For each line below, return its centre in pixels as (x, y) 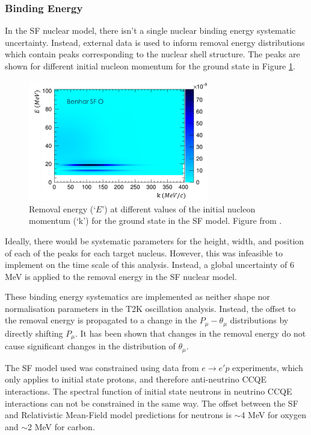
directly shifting (34, 333)
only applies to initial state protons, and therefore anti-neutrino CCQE (136, 379)
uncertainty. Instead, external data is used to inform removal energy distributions (155, 42)
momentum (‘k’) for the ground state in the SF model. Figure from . (155, 221)
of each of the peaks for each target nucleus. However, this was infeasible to (144, 252)
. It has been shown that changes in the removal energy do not (190, 333)
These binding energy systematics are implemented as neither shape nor (137, 297)
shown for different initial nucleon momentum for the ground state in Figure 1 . (150, 66)
